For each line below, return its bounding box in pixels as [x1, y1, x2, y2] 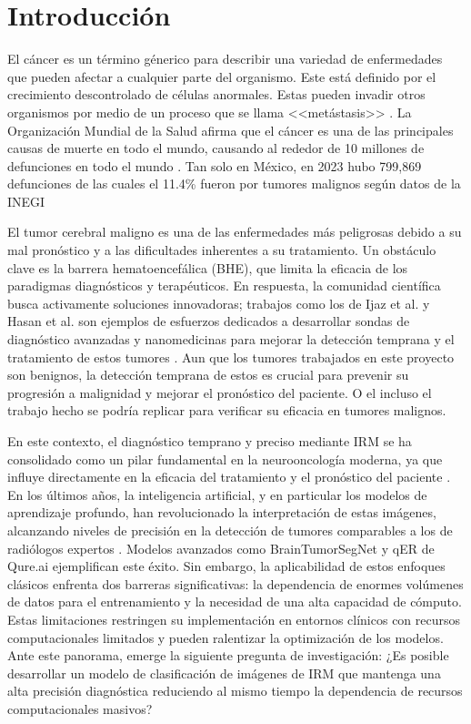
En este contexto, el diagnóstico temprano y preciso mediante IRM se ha [7, 432, 412, 450]
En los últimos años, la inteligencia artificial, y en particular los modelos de [7, 484, 427, 504]
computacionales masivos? [7, 699, 153, 718]
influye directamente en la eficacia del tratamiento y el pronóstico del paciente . [7, 467, 451, 486]
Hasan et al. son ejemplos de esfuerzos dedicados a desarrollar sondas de [7, 311, 410, 331]
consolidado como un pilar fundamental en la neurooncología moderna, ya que [7, 449, 443, 468]
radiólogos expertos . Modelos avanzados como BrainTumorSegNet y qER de [7, 538, 435, 557]
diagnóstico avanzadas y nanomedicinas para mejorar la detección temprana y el [7, 330, 455, 349]
